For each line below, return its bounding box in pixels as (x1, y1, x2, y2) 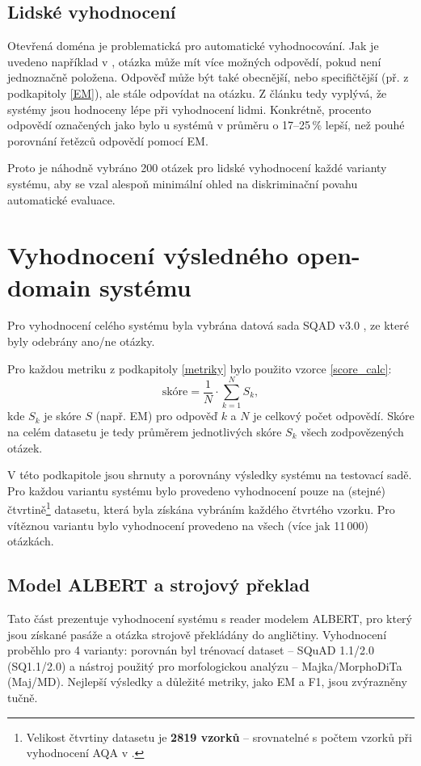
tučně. (7, 688, 38, 705)
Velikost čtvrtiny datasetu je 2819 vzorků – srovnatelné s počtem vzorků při (26, 728, 412, 745)
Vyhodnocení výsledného (7, 238, 288, 271)
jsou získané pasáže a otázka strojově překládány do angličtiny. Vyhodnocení (7, 625, 387, 642)
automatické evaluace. (7, 191, 116, 208)
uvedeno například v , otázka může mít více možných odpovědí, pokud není (7, 53, 381, 69)
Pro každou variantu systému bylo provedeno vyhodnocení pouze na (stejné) (7, 482, 386, 499)
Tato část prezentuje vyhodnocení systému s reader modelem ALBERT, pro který (7, 609, 412, 626)
